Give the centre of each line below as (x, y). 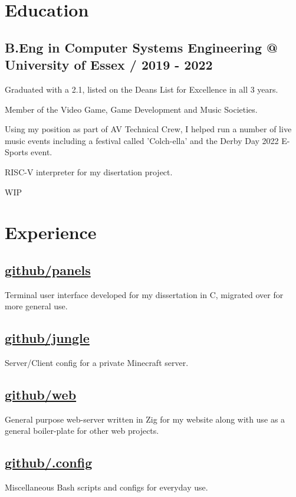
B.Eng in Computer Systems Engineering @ (141, 47)
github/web (41, 395)
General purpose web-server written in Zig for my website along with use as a (145, 419)
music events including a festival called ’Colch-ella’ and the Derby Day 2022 (142, 140)
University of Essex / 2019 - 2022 (109, 65)
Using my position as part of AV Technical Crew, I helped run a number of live (148, 129)
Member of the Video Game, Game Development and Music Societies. (131, 109)
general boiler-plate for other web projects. (82, 431)
